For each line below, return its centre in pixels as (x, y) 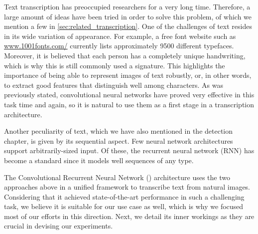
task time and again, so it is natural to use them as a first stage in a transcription (129, 104)
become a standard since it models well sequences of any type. (99, 160)
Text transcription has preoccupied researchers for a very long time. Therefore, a (127, 6)
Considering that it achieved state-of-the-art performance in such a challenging (124, 196)
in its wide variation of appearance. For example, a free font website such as (120, 36)
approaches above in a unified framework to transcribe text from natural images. (127, 187)
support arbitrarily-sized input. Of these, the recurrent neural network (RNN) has (129, 150)
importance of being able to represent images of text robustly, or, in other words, (128, 75)
